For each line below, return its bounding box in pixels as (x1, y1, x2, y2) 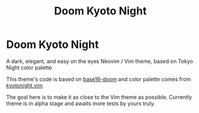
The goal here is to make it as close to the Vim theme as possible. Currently (6, 93, 192, 100)
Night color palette (6, 64, 53, 71)
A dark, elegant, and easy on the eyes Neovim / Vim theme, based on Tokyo (6, 57, 193, 65)
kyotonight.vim (6, 82, 43, 89)
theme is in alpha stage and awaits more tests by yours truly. (6, 100, 155, 107)
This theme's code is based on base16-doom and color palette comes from (6, 75, 191, 83)
